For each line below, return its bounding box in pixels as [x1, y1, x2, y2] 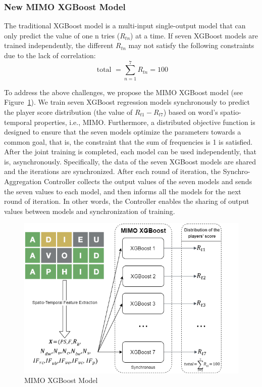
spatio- [220, 106, 241, 117]
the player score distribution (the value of [4, 106, 133, 117]
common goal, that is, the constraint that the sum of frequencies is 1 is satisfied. [4, 136, 253, 147]
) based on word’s [163, 106, 218, 117]
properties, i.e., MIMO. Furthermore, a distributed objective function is [34, 116, 255, 127]
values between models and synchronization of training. [4, 205, 175, 216]
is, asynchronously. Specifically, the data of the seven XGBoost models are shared [4, 156, 256, 166]
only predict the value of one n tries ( [4, 30, 120, 40]
